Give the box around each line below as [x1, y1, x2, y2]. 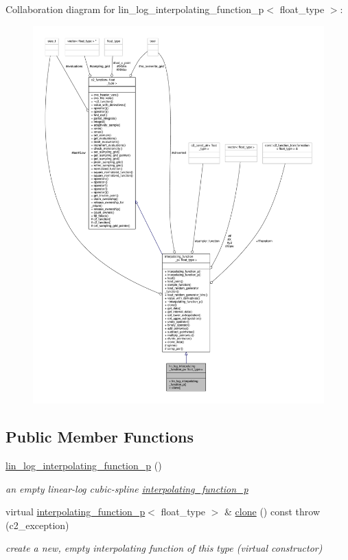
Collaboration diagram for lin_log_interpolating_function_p [5, 2, 264, 16]
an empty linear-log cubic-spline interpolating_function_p [5, 481, 248, 495]
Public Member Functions [5, 426, 194, 447]
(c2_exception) [5, 517, 69, 532]
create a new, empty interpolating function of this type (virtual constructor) [5, 541, 323, 555]
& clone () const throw [224, 504, 320, 519]
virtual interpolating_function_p [5, 504, 146, 519]
